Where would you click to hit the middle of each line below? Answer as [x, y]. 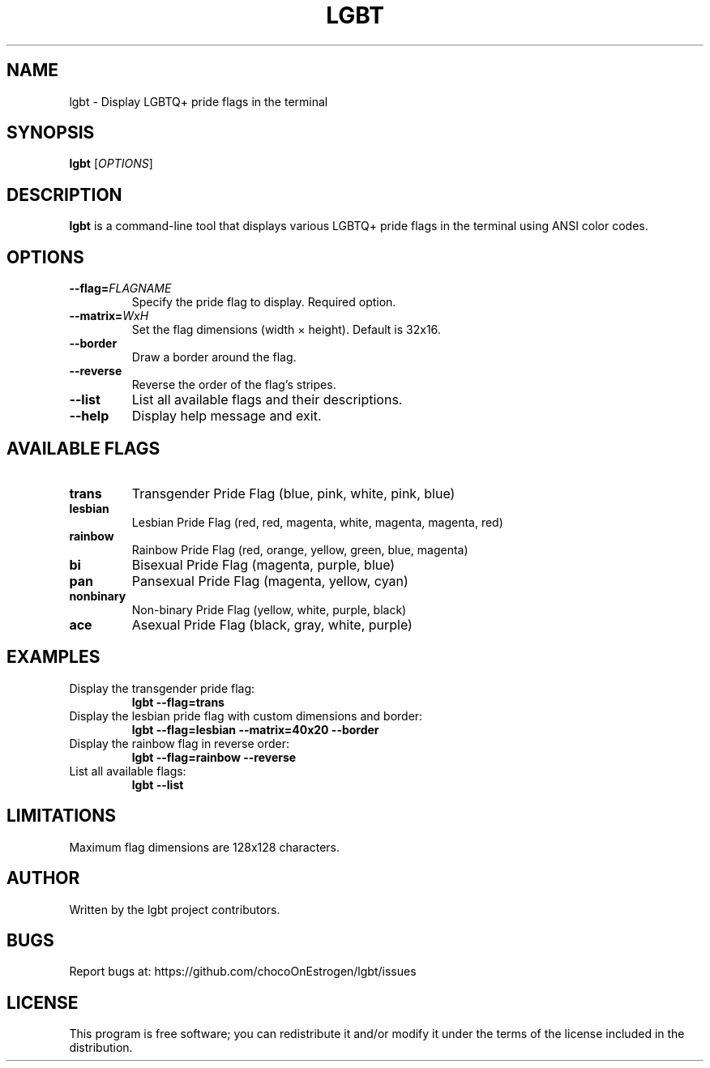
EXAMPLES [53, 657]
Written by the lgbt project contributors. [175, 909]
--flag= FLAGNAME [120, 288]
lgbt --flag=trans [178, 702]
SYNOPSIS [51, 133]
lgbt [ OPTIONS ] [111, 164]
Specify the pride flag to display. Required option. [264, 302]
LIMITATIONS [62, 816]
